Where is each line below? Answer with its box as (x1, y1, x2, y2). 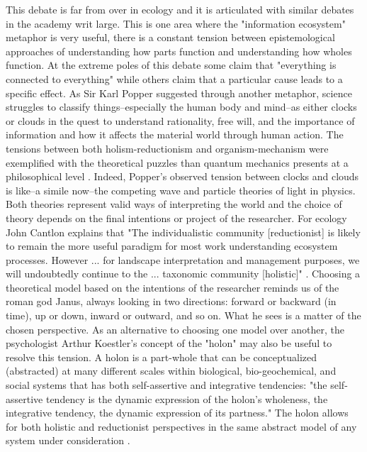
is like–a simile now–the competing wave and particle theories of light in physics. (6, 182, 356, 197)
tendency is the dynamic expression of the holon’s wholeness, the (45, 391, 328, 406)
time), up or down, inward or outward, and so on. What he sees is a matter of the (6, 308, 361, 323)
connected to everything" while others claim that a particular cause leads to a (6, 71, 343, 86)
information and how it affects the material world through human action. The (6, 127, 344, 142)
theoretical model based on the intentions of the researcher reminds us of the (6, 280, 339, 294)
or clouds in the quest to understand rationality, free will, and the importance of (6, 113, 355, 128)
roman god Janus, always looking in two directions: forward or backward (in (6, 294, 337, 309)
